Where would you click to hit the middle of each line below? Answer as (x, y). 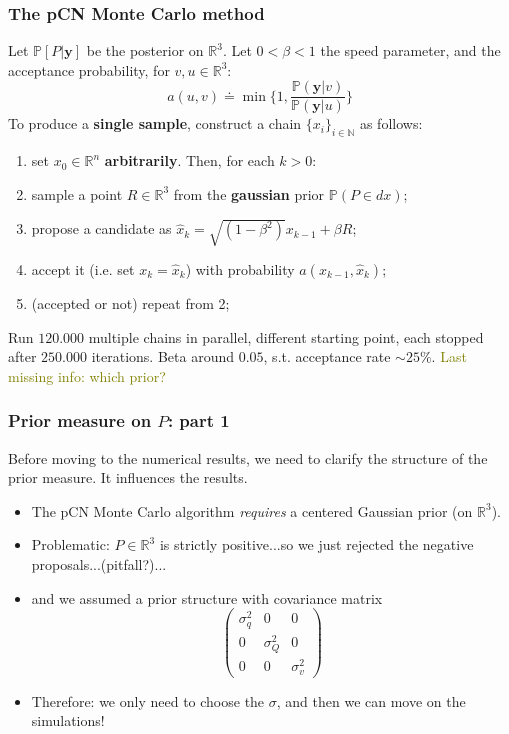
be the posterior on (145, 50)
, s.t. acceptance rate (327, 356)
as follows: (391, 123)
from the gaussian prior (249, 193)
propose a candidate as (101, 228)
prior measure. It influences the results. (128, 477)
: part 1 (198, 420)
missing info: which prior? (87, 375)
